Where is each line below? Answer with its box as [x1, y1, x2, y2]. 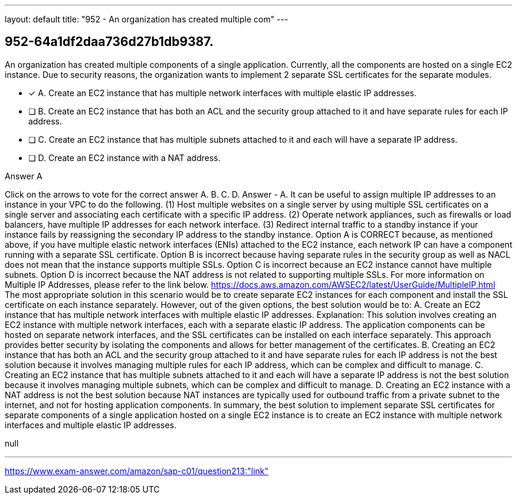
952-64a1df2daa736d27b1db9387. [5, 34, 214, 50]
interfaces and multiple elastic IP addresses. [5, 419, 176, 430]
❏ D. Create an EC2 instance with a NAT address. [28, 152, 221, 163]
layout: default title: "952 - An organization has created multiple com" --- [5, 14, 289, 24]
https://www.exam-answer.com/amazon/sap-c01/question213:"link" [5, 465, 269, 476]
